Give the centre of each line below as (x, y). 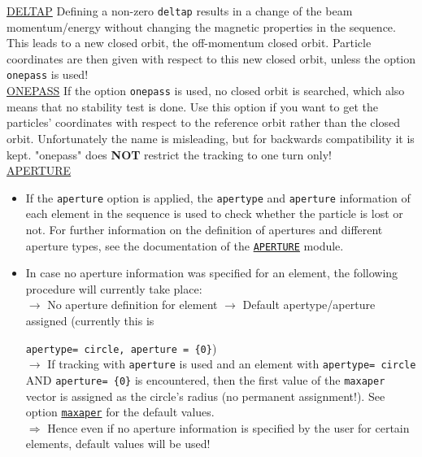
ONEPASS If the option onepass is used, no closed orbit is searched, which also (206, 91)
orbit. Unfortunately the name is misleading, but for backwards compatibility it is (211, 138)
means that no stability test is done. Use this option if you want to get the (192, 106)
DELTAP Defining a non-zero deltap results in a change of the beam (180, 11)
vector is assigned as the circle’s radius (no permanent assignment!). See (205, 396)
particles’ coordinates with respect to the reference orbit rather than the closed (203, 122)
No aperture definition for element (133, 305)
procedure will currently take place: (114, 288)
